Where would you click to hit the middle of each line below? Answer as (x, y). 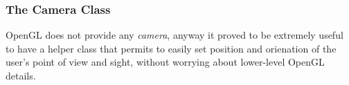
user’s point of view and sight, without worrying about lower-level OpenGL (165, 62)
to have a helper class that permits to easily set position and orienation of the (171, 48)
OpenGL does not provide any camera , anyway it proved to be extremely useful (174, 35)
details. (21, 75)
